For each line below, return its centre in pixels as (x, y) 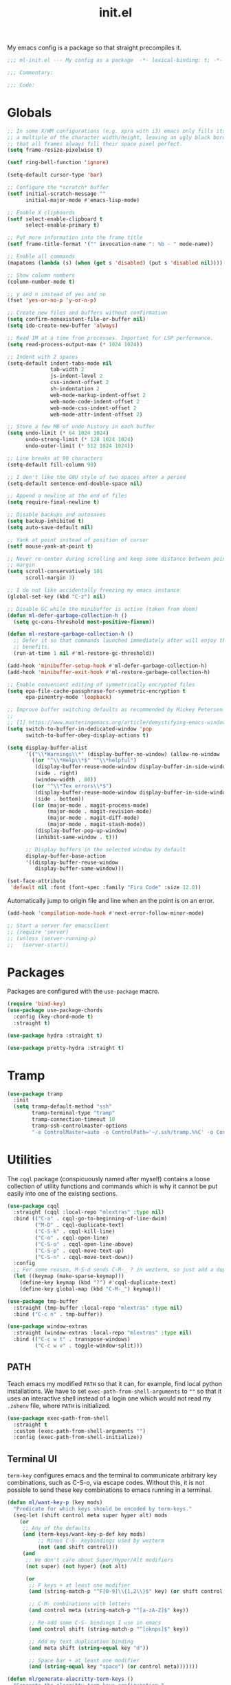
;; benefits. (32, 647)
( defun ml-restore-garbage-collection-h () (70, 634)
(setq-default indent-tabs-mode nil (59, 363)
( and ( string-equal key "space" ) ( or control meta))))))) (113, 1667)
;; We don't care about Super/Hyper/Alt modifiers (99, 1560)
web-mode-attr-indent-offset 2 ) (97, 414)
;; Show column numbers (41, 275)
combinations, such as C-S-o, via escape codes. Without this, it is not (106, 1483)
